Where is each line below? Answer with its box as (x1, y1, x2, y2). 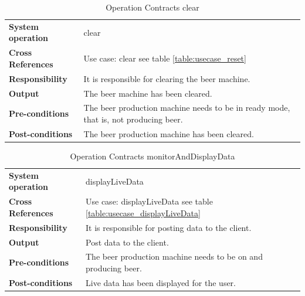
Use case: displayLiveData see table (86, 195, 213, 207)
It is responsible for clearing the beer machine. (83, 72, 250, 84)
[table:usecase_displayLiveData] (86, 206, 201, 219)
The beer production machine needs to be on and (86, 250, 263, 263)
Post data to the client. (86, 236, 169, 248)
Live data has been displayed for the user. (86, 276, 236, 288)
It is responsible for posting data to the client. (86, 221, 252, 233)
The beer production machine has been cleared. (83, 127, 254, 140)
